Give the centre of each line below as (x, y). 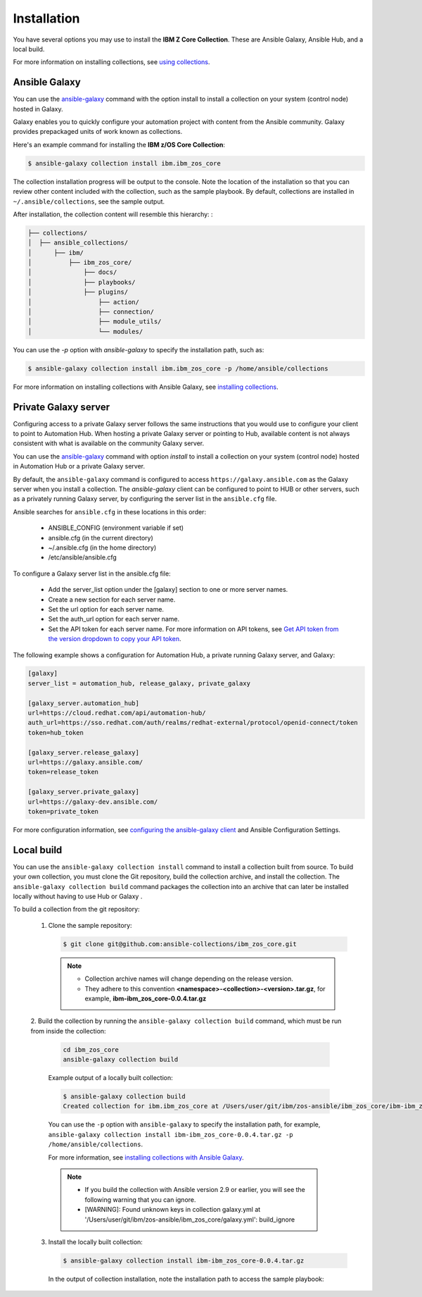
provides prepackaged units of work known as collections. (98, 132)
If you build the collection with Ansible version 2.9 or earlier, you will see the (195, 1190)
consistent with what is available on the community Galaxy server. (109, 443)
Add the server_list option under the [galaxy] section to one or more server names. (168, 590)
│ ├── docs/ (72, 272)
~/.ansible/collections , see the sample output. (89, 201)
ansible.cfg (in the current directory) (101, 538)
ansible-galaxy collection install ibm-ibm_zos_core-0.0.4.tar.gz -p (171, 1135)
